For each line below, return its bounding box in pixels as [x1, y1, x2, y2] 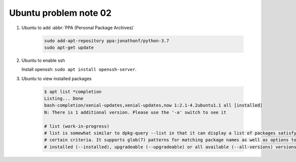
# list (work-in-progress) [44, 123, 110, 129]
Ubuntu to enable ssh [21, 57, 65, 63]
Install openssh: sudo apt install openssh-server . [21, 67, 137, 73]
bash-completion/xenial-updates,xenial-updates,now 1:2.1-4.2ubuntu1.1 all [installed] [44, 103, 263, 108]
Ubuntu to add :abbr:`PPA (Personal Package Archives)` [21, 25, 135, 31]
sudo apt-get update [44, 44, 94, 50]
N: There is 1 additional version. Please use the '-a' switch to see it [44, 109, 226, 115]
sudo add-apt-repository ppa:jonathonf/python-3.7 [44, 38, 170, 43]
